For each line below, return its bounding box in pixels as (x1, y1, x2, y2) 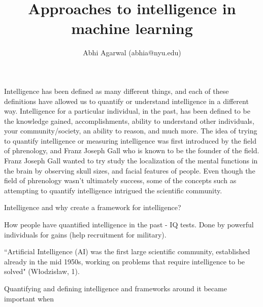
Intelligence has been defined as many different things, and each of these (4, 85, 229, 96)
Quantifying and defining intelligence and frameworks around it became (4, 283, 227, 293)
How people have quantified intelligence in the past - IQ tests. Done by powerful (4, 219, 254, 230)
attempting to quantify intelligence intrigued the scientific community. (4, 185, 222, 195)
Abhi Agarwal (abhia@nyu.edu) (83, 47, 181, 58)
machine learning (71, 18, 193, 39)
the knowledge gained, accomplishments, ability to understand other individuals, (4, 115, 254, 126)
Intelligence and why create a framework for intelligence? (4, 202, 181, 213)
